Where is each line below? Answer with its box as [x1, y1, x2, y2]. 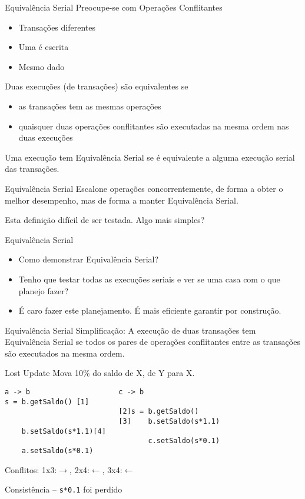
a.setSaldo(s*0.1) [21, 447, 94, 455]
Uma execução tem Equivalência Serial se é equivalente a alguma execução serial [5, 151, 295, 163]
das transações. [5, 162, 59, 175]
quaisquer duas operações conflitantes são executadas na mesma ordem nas [18, 119, 289, 132]
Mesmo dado [18, 60, 65, 72]
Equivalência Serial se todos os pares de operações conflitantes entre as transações [5, 335, 300, 348]
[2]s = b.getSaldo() [118, 407, 199, 416]
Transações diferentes [18, 21, 95, 33]
